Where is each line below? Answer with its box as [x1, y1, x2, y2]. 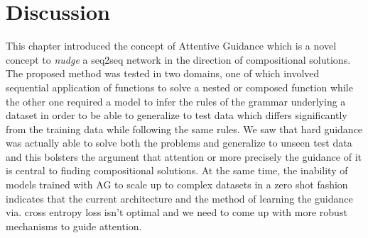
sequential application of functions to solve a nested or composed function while [6, 79, 353, 94]
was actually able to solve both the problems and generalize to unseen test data [6, 135, 352, 150]
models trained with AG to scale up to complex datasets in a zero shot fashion [6, 177, 348, 192]
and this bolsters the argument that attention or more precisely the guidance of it [6, 149, 362, 164]
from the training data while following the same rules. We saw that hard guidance [6, 121, 363, 136]
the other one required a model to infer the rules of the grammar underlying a [6, 93, 346, 108]
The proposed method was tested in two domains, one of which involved [6, 66, 320, 81]
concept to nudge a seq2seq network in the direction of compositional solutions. [6, 52, 351, 67]
